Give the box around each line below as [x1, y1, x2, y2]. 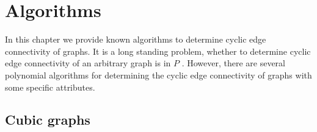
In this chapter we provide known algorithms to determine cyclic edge [5, 33, 266, 46]
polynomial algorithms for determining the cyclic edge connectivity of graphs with [5, 68, 312, 81]
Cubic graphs [5, 110, 90, 129]
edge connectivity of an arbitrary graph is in [5, 57, 171, 69]
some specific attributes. [5, 80, 95, 93]
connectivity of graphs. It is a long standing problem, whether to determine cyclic [5, 44, 311, 57]
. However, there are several [181, 57, 286, 69]
